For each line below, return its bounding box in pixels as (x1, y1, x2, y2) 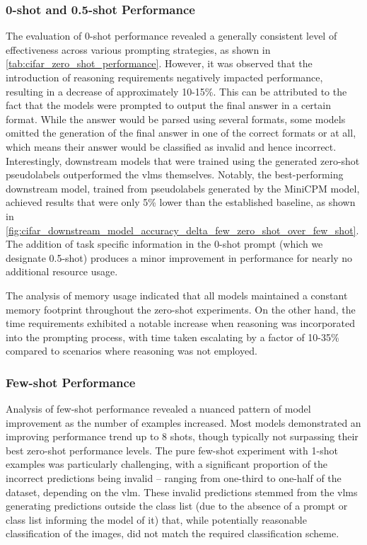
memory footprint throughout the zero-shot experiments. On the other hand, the (6, 302, 356, 316)
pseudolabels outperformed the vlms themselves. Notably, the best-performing (6, 167, 344, 182)
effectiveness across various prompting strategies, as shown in (6, 42, 271, 57)
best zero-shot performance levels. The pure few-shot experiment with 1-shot (6, 442, 338, 457)
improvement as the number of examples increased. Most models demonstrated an (6, 415, 361, 430)
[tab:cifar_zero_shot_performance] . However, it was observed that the (6, 56, 313, 71)
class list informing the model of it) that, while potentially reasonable (6, 512, 307, 527)
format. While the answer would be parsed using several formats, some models (6, 111, 346, 126)
